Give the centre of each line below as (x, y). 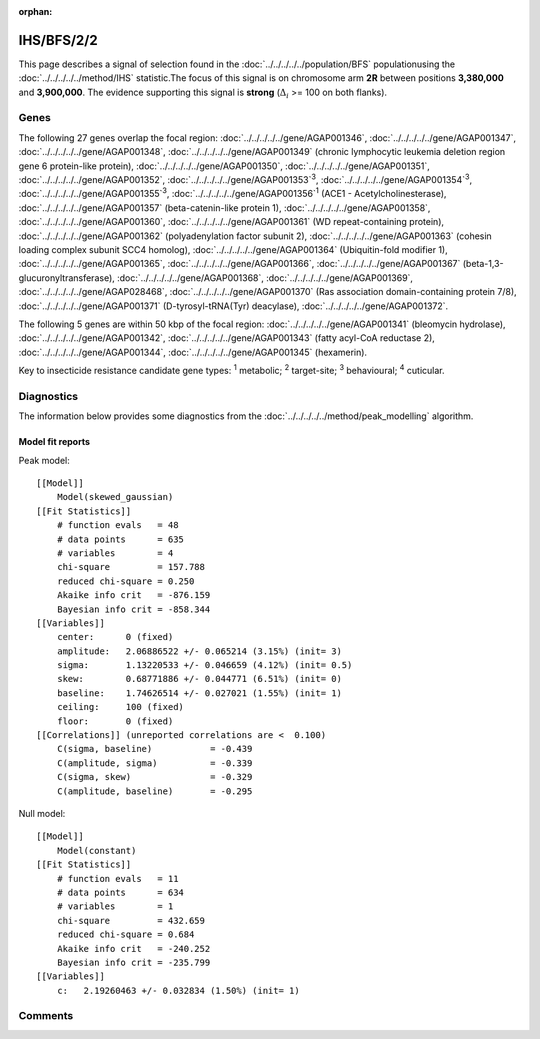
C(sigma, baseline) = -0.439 (154, 749)
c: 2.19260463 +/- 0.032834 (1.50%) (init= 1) (178, 990)
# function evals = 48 (117, 525)
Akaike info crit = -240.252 (133, 948)
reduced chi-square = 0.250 (125, 581)
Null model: (42, 813)
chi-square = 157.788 (130, 567)
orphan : (35, 11)
